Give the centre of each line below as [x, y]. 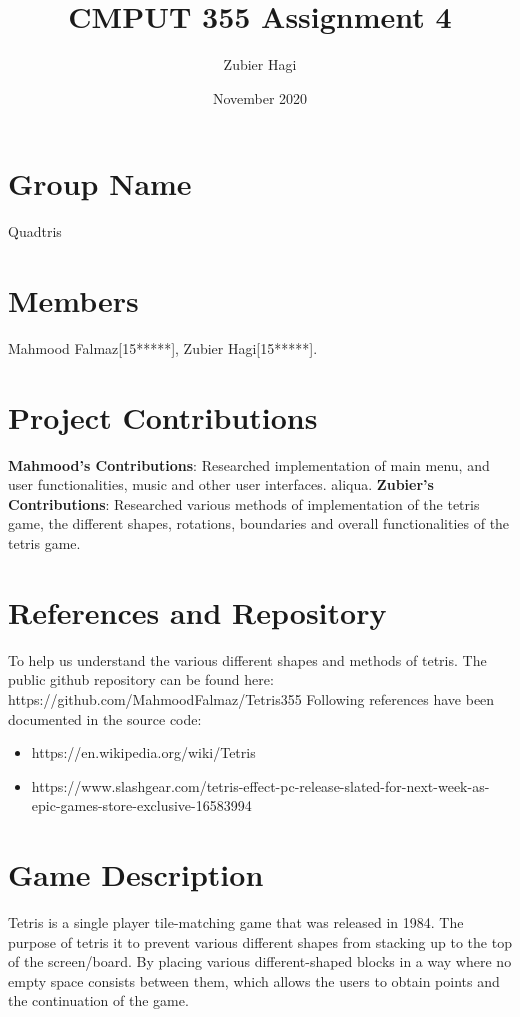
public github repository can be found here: [141, 679]
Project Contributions [163, 416]
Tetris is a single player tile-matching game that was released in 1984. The [236, 922]
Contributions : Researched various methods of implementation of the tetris [244, 503]
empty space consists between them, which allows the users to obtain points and [254, 980]
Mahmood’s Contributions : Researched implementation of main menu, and [249, 464]
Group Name [100, 183]
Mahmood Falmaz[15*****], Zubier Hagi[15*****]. [163, 347]
